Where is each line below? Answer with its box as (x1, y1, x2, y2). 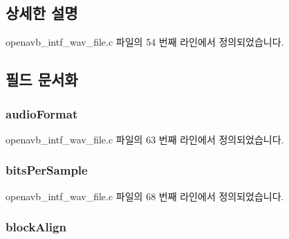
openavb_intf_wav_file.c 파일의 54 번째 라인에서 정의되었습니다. (6, 35, 284, 49)
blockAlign (6, 218, 66, 236)
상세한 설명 (6, 2, 78, 24)
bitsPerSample (6, 161, 88, 179)
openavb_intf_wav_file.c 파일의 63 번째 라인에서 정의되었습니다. (6, 132, 284, 146)
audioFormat (6, 105, 78, 122)
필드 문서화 (6, 69, 78, 90)
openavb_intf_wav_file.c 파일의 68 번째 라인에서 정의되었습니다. (6, 188, 284, 203)
